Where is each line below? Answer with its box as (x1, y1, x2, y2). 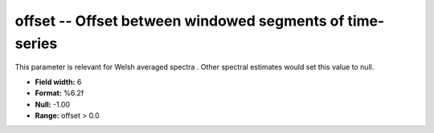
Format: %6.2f (35, 88, 84, 98)
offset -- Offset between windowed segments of (14, 12, 345, 30)
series (14, 34, 58, 52)
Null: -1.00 (35, 99, 71, 109)
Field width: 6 (35, 77, 82, 87)
